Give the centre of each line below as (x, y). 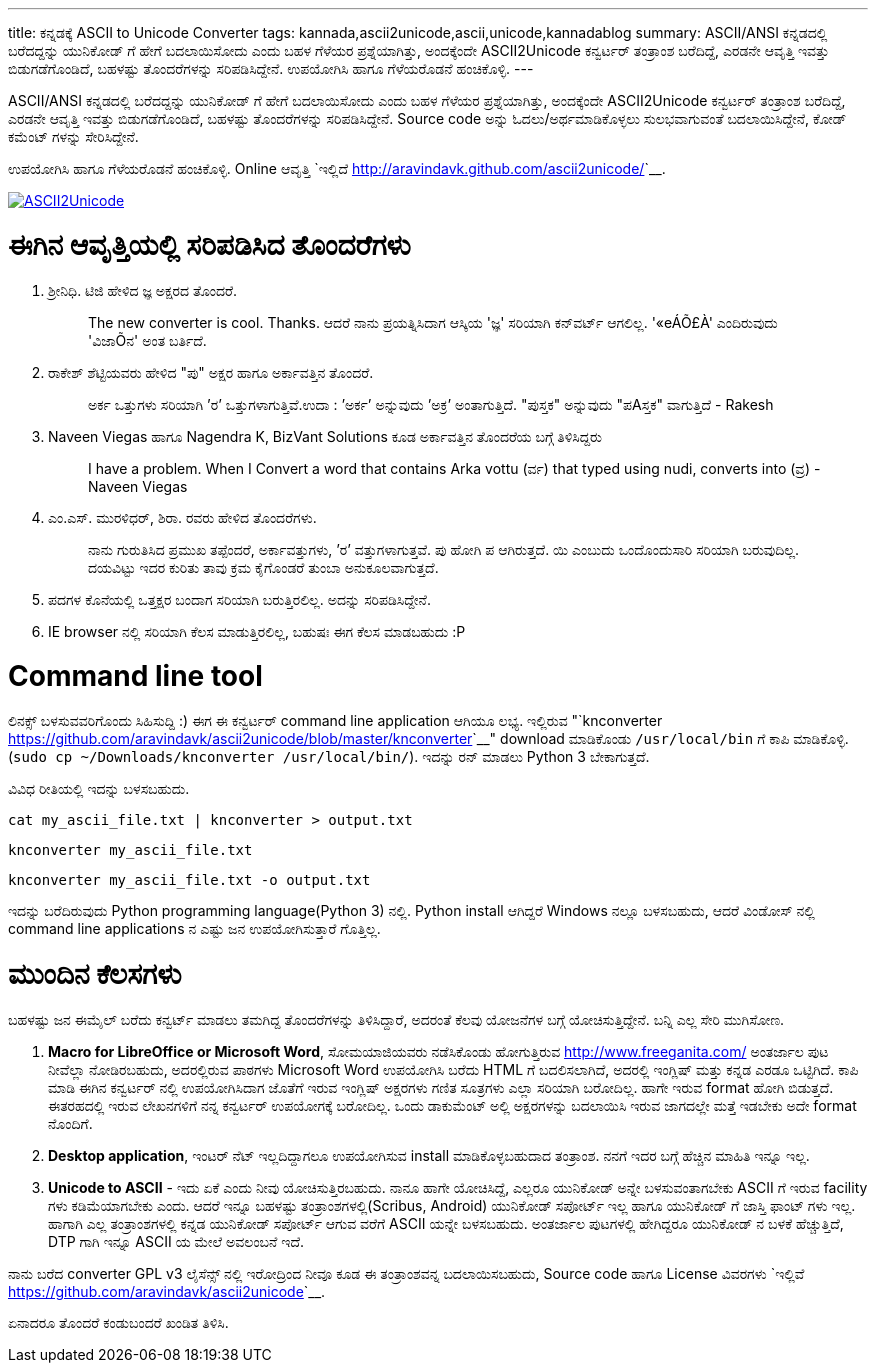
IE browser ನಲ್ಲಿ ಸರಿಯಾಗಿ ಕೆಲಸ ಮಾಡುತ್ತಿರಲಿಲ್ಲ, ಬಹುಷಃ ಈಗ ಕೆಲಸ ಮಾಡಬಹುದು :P (257, 631)
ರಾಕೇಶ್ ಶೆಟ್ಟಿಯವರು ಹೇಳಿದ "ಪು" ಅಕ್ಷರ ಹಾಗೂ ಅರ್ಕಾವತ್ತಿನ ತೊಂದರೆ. (211, 372)
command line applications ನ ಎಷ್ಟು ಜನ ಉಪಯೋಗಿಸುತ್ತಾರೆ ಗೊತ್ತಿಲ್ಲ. (194, 928)
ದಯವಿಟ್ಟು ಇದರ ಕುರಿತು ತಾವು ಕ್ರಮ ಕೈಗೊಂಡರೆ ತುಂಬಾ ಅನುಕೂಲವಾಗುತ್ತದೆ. (263, 567)
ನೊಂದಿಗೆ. (70, 1123)
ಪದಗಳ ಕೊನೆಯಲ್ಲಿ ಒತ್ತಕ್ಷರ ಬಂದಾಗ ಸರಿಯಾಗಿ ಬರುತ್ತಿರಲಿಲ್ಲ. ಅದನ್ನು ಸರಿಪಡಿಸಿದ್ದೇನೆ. (239, 599)
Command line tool (135, 676)
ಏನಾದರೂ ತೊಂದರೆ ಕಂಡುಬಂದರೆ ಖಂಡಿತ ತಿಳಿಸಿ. (118, 1322)
